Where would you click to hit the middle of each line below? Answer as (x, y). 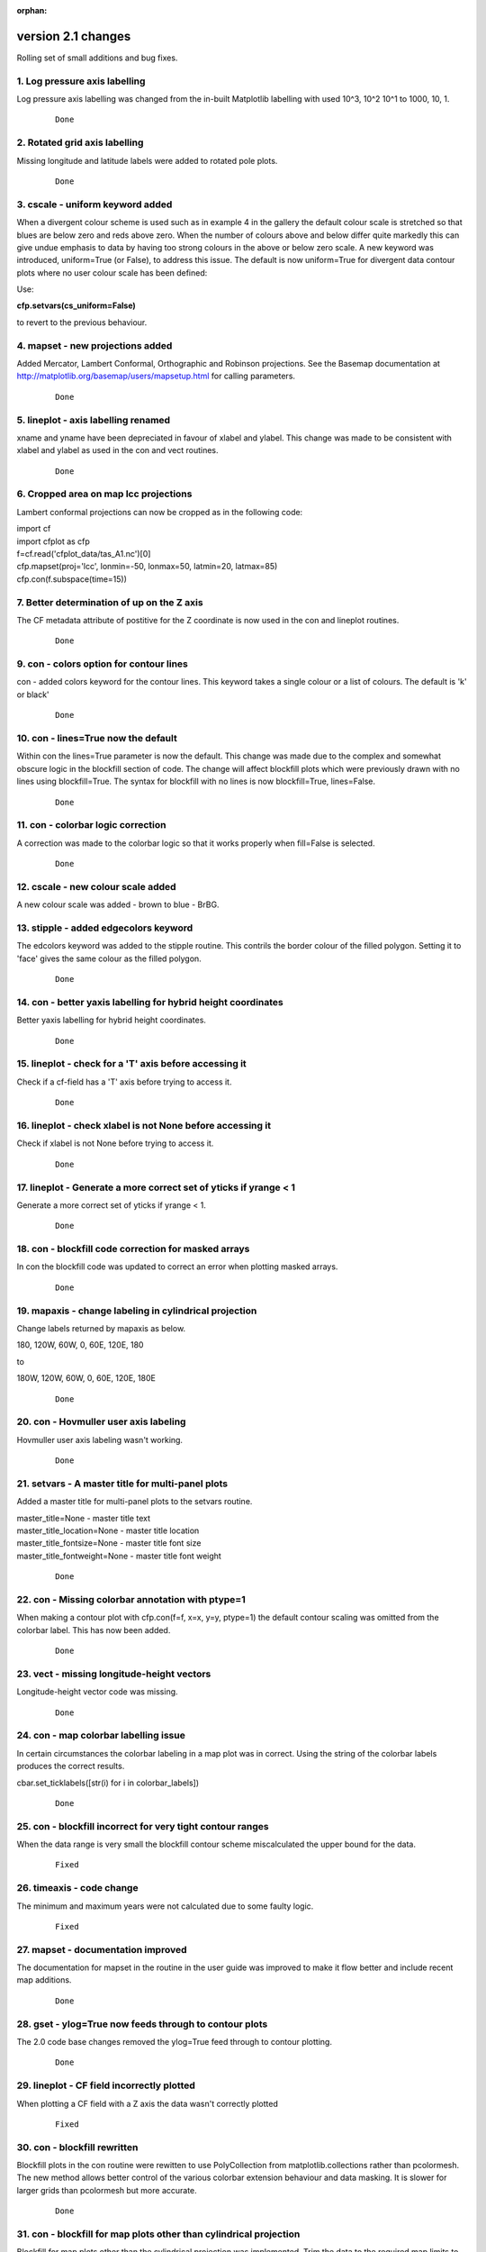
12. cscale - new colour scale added (96, 886)
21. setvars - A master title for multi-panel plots (122, 1484)
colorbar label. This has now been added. (94, 1630)
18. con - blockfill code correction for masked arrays (133, 1249)
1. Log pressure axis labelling (81, 81)
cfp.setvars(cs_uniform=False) (76, 305)
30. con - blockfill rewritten (77, 2147)
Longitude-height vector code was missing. (98, 1692)
